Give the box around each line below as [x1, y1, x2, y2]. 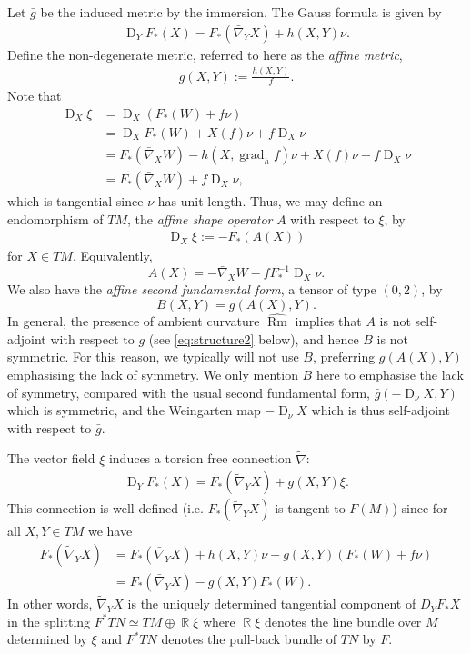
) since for [392, 499, 448, 518]
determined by [7, 629, 87, 649]
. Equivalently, [72, 246, 153, 265]
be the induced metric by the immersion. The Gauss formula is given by [40, 3, 442, 21]
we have [87, 521, 133, 540]
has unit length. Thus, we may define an [157, 192, 383, 211]
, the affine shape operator [126, 209, 273, 228]
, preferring [312, 347, 376, 366]
